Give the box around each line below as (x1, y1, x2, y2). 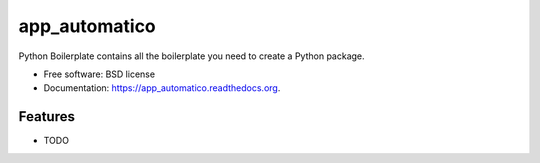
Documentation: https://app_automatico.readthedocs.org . (43, 82, 281, 94)
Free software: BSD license (43, 68, 155, 80)
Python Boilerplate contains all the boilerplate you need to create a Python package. (18, 50, 365, 62)
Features (18, 108, 75, 125)
